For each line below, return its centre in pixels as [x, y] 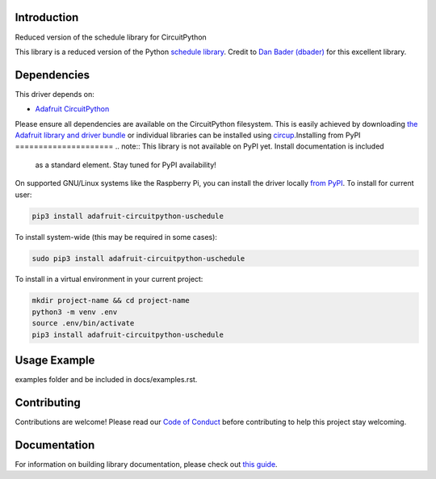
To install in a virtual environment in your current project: [109, 279]
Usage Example [55, 361]
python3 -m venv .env [75, 312]
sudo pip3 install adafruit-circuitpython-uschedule [138, 258]
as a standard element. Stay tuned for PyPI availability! [126, 165]
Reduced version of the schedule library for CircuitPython [111, 37]
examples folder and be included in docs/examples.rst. [106, 380]
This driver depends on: [55, 94]
